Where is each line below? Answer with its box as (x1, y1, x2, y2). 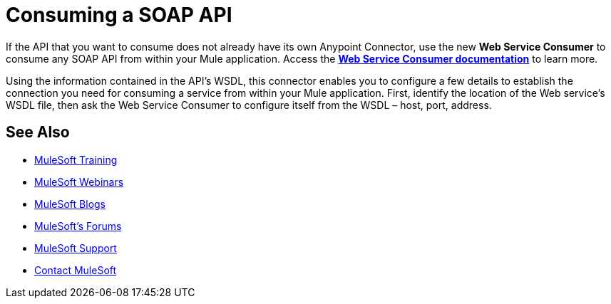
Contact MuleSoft (34, 263, 117, 276)
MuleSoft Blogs (34, 197, 106, 210)
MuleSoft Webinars (34, 175, 124, 188)
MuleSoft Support (34, 241, 117, 254)
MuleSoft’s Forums (34, 219, 122, 232)
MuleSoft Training (34, 153, 118, 166)
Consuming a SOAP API (6, 3, 232, 27)
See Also (6, 123, 70, 142)
